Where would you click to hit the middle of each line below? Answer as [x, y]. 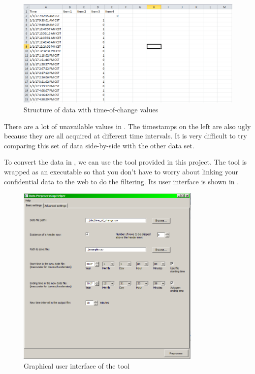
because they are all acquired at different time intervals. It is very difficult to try [126, 136]
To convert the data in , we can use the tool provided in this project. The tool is [126, 162]
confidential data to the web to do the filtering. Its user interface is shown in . [122, 181]
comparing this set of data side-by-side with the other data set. [99, 145]
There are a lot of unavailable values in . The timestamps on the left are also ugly [127, 126]
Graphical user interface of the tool [77, 366]
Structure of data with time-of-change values [91, 109]
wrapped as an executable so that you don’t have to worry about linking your [121, 171]
